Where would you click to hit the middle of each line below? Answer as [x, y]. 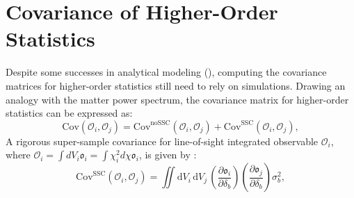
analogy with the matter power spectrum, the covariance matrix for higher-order [177, 99]
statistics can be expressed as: [69, 113]
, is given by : [168, 155]
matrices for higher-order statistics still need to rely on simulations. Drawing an [176, 85]
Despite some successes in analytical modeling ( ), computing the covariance [166, 72]
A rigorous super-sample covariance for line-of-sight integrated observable [162, 141]
